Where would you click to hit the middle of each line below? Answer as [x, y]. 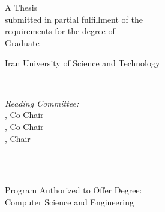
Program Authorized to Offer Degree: [73, 190]
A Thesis [21, 7]
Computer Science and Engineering [69, 202]
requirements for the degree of [60, 31]
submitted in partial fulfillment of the [74, 19]
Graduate [22, 42]
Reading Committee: [42, 103]
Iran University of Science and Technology [82, 63]
